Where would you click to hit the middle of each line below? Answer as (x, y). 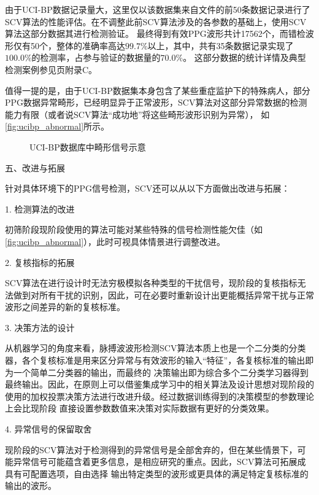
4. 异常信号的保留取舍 (48, 429)
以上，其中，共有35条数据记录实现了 (221, 45)
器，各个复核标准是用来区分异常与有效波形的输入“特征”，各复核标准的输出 (155, 360)
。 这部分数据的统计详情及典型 (244, 57)
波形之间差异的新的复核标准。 (65, 307)
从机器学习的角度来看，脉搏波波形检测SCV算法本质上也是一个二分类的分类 (156, 348)
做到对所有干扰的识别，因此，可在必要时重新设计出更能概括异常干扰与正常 (163, 294)
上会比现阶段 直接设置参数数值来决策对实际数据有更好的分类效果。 (140, 408)
